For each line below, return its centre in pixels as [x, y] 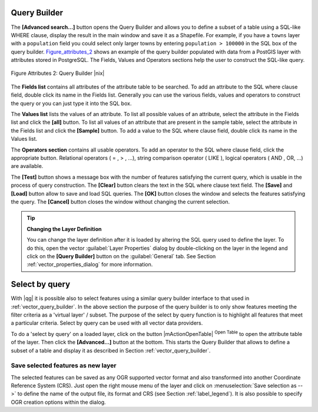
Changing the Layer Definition [64, 229]
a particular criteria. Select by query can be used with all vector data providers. [107, 323]
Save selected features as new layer [64, 365]
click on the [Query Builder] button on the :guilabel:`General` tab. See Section [121, 256]
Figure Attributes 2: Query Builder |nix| [58, 73]
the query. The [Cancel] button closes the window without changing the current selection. [120, 202]
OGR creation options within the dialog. [58, 402]
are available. [27, 166]
